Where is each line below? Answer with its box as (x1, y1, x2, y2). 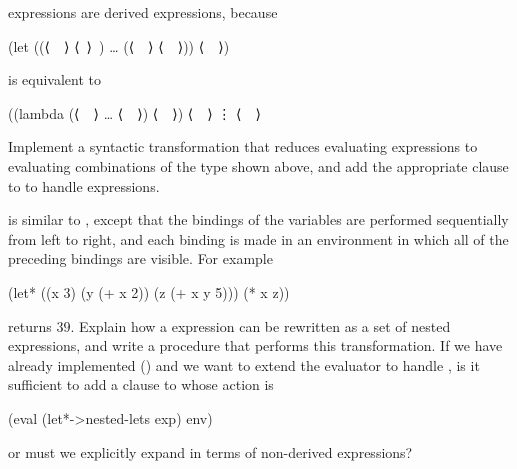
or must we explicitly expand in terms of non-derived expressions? (8, 441, 413, 462)
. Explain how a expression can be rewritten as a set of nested (70, 315, 451, 336)
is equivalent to (8, 69, 102, 90)
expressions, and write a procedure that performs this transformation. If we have (8, 335, 503, 356)
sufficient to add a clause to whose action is (8, 374, 274, 395)
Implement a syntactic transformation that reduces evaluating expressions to (8, 136, 478, 157)
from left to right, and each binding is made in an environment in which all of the (8, 228, 509, 249)
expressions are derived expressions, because (8, 2, 278, 22)
